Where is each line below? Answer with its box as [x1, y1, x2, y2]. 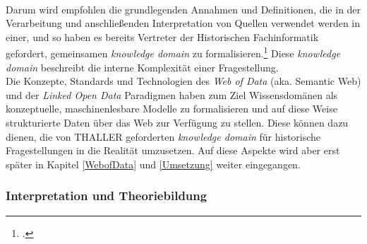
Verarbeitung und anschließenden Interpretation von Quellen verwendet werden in [6, 16, 361, 30]
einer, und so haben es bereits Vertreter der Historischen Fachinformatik [6, 29, 319, 44]
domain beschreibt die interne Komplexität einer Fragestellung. [6, 59, 279, 74]
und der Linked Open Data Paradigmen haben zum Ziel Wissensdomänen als [6, 87, 338, 102]
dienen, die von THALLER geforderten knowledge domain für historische [6, 129, 321, 144]
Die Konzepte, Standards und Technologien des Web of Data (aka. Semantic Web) [6, 74, 361, 88]
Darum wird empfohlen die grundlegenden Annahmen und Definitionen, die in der [6, 1, 361, 16]
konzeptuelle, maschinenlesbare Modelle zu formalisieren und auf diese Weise [6, 101, 337, 116]
